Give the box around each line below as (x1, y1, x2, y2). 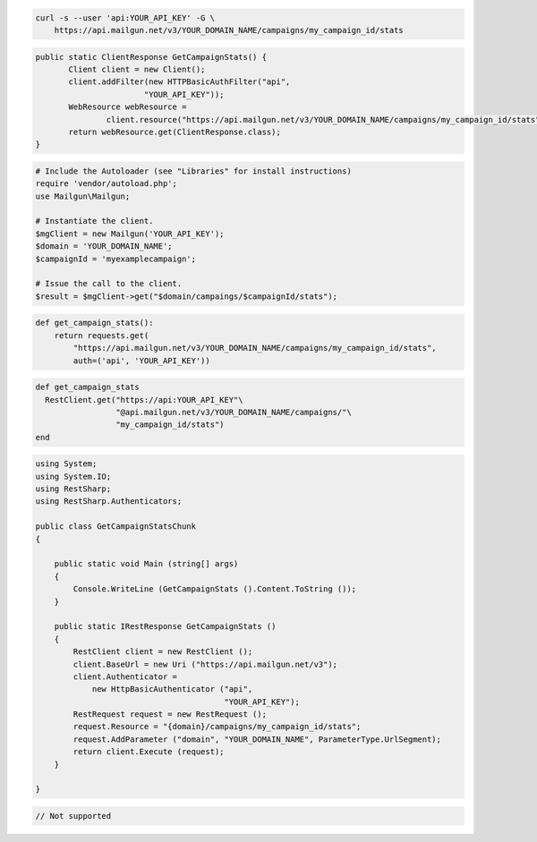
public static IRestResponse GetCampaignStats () (54, 622, 277, 632)
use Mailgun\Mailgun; (35, 191, 131, 201)
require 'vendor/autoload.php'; (35, 179, 178, 189)
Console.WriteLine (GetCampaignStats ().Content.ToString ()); (72, 584, 357, 594)
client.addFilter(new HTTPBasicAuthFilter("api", (68, 77, 291, 87)
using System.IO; (35, 471, 112, 481)
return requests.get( (54, 330, 149, 340)
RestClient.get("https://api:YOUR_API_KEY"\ (45, 395, 243, 404)
